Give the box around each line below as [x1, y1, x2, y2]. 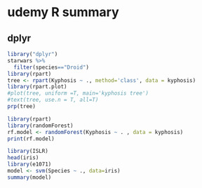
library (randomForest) [7, 122, 74, 129]
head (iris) [7, 154, 39, 161]
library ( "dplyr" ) [7, 51, 58, 58]
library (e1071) [7, 161, 52, 168]
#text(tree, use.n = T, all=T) [7, 96, 99, 104]
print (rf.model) [7, 135, 55, 142]
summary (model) [7, 173, 52, 181]
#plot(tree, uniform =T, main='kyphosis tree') [7, 90, 149, 97]
